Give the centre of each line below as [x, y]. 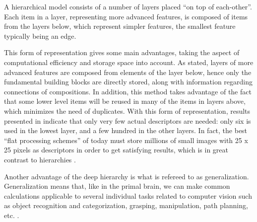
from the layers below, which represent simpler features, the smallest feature [120, 26]
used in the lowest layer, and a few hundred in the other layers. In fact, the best [126, 130]
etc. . [12, 215]
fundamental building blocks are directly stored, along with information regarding [128, 82]
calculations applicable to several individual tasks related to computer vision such [128, 195]
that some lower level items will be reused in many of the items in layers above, [125, 101]
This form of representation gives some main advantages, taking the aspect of [122, 52]
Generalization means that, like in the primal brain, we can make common [117, 186]
